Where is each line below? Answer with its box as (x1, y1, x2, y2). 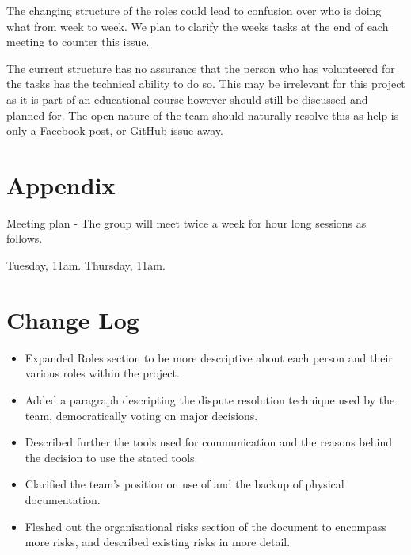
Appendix (6, 168, 116, 201)
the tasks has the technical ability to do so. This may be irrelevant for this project (6, 75, 405, 92)
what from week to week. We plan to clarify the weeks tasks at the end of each (6, 17, 389, 34)
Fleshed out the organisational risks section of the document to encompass (25, 518, 386, 534)
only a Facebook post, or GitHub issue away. (6, 122, 223, 139)
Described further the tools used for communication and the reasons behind (25, 434, 392, 450)
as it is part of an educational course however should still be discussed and (6, 90, 368, 107)
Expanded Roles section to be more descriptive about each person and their (25, 349, 393, 366)
